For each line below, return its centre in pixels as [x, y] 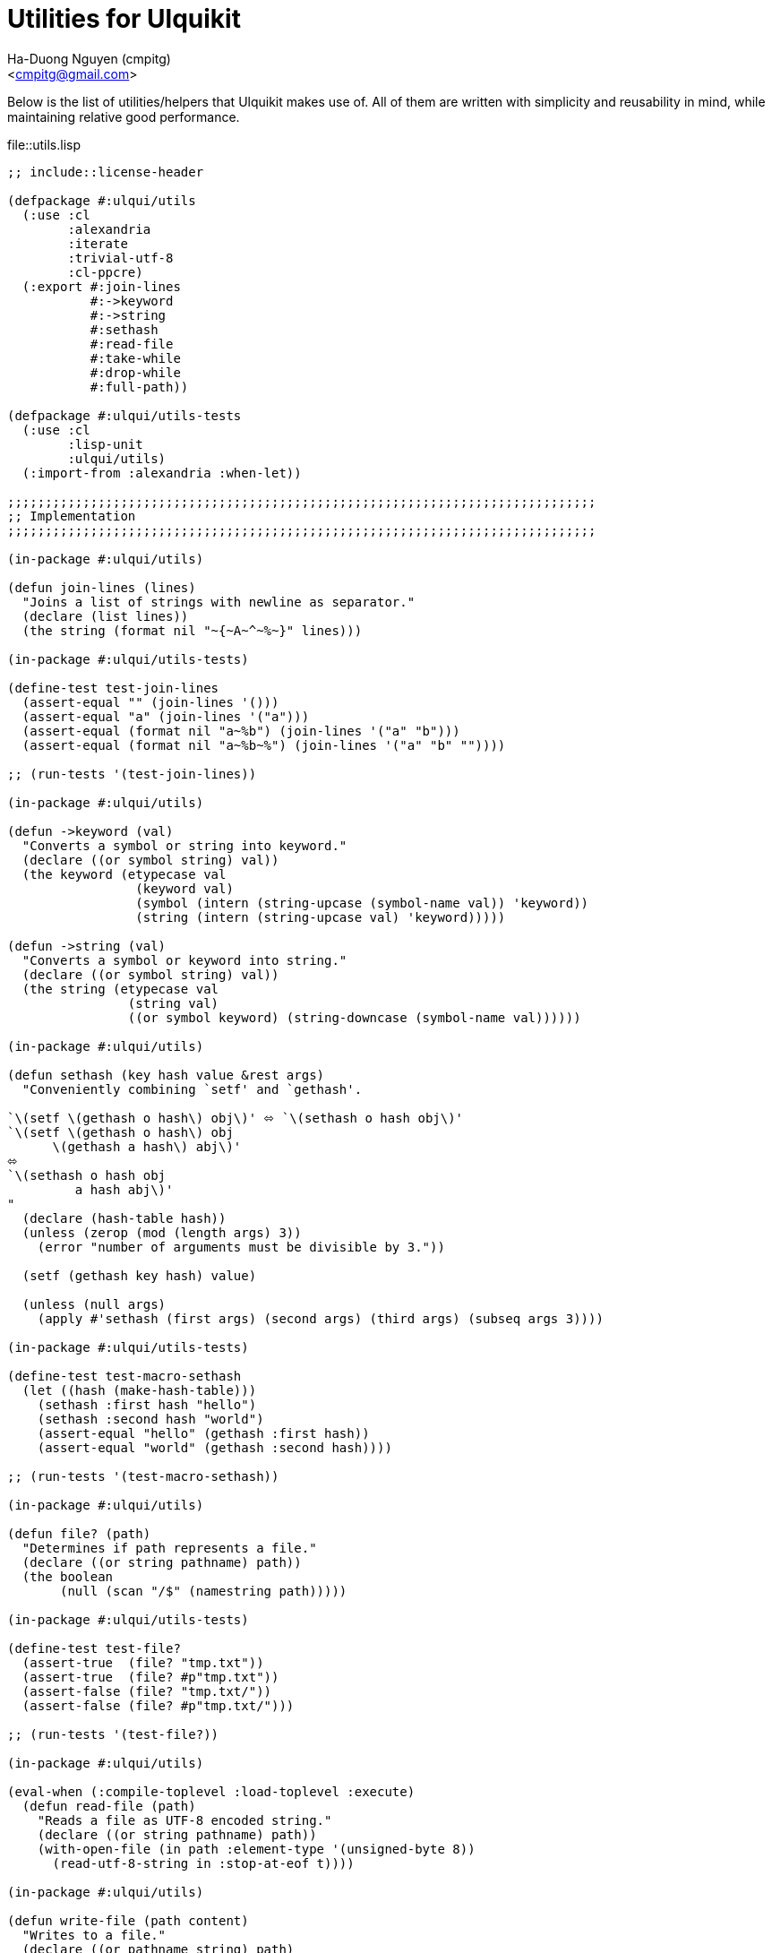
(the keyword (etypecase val [124, 874]
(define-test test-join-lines [113, 688]
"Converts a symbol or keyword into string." [184, 960]
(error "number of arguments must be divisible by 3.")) [241, 1247]
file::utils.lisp [44, 144]
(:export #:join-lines [101, 286]
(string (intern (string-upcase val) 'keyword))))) [321, 917]
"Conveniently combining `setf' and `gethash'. [192, 1089]
